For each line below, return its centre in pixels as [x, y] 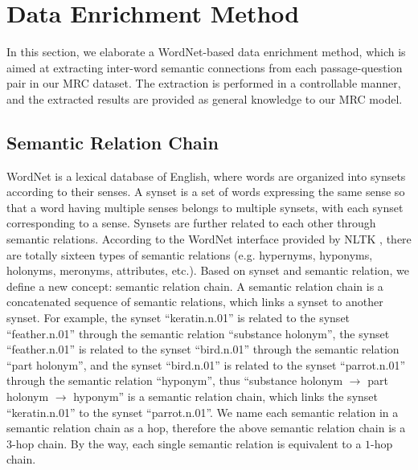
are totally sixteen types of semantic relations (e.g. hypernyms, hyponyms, [190, 254]
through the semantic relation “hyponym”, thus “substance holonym [175, 380]
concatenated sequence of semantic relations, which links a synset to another [195, 302]
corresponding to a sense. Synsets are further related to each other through [191, 223]
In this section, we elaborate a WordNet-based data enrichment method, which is [206, 52]
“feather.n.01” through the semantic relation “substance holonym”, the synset [198, 333]
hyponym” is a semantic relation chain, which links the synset [225, 396]
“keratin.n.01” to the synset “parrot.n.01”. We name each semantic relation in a [203, 412]
